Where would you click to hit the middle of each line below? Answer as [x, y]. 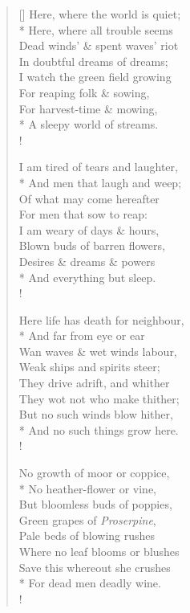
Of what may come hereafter [89, 198]
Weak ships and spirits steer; [89, 367]
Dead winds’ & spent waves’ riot [99, 45]
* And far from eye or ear [82, 335]
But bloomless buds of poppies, [95, 504]
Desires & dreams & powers [87, 261]
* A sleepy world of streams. [89, 124]
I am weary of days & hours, [89, 229]
